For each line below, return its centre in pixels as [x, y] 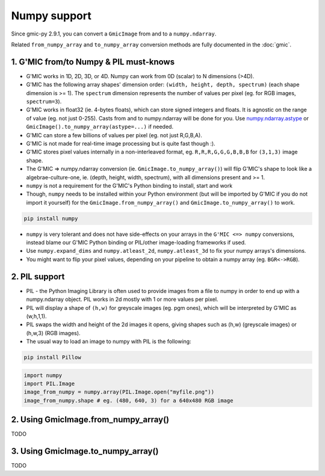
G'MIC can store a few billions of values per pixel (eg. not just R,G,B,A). [114, 135]
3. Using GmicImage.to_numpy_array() [85, 451]
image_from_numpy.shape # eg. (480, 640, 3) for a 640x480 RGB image [128, 400]
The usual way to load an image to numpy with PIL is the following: [109, 342]
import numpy [43, 375]
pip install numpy [51, 218]
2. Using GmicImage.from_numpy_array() [90, 420]
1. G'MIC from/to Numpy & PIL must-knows [93, 62]
